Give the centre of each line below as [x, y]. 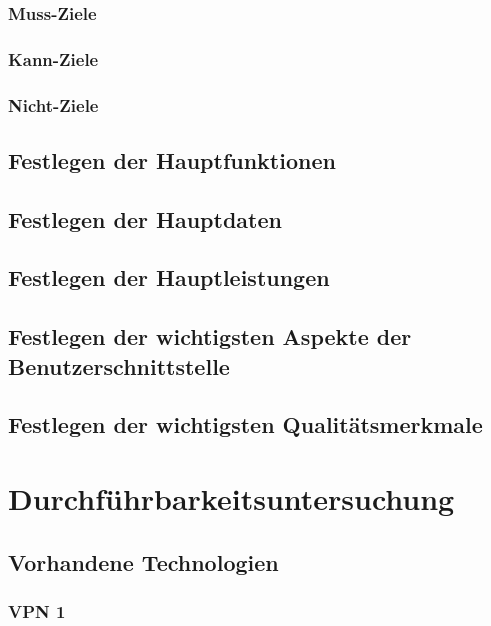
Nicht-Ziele [53, 104]
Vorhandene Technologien [143, 561]
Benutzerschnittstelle [119, 365]
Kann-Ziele [53, 58]
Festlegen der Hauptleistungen [169, 277]
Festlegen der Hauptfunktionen [172, 159]
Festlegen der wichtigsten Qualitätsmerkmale [245, 424]
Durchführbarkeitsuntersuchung [231, 498]
